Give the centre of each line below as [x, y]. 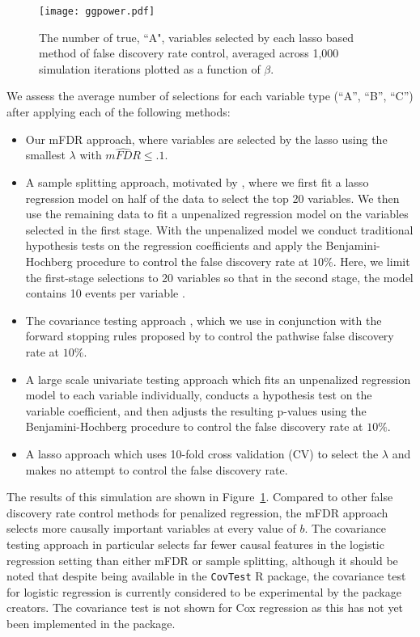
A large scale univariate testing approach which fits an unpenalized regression [218, 379]
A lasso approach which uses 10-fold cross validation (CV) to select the [202, 453]
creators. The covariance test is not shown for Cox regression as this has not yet [205, 607]
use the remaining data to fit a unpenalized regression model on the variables [217, 214]
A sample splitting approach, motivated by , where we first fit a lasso [197, 182]
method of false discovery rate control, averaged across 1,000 [189, 53]
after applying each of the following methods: [119, 112]
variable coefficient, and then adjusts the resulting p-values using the [196, 410]
